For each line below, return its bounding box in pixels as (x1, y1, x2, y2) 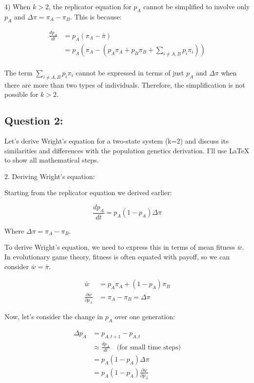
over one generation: (115, 311, 175, 321)
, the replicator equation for (48, 1, 132, 11)
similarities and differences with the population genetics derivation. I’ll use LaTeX (4, 145, 250, 155)
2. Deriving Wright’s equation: (4, 171, 95, 181)
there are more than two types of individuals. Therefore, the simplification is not (4, 79, 245, 90)
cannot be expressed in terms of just (76, 67, 184, 77)
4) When (4, 1, 31, 11)
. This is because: (70, 11, 122, 21)
